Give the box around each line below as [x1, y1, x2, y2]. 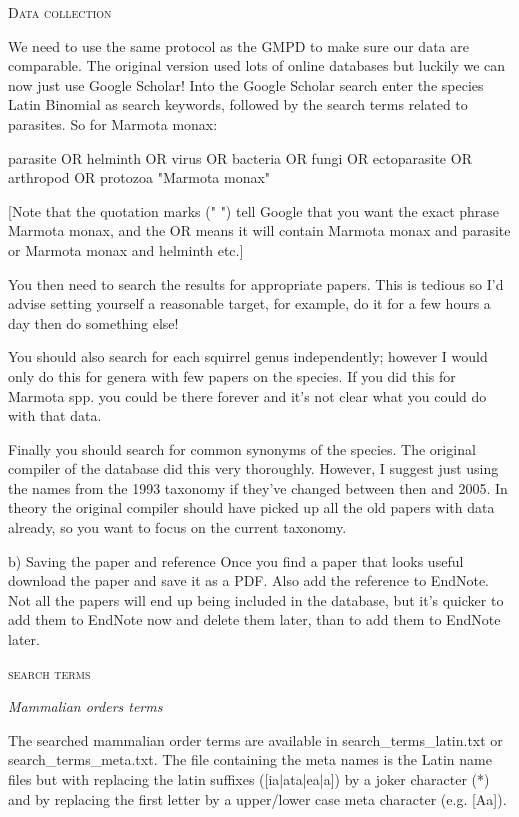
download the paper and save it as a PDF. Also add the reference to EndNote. [8, 570, 490, 591]
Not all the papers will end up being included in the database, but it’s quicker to [8, 589, 504, 610]
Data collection [8, 2, 112, 22]
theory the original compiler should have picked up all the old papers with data [8, 497, 495, 518]
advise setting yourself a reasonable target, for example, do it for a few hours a [8, 293, 491, 314]
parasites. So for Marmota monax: [8, 113, 218, 134]
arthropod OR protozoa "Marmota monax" [8, 167, 271, 188]
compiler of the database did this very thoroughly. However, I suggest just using [8, 458, 499, 479]
